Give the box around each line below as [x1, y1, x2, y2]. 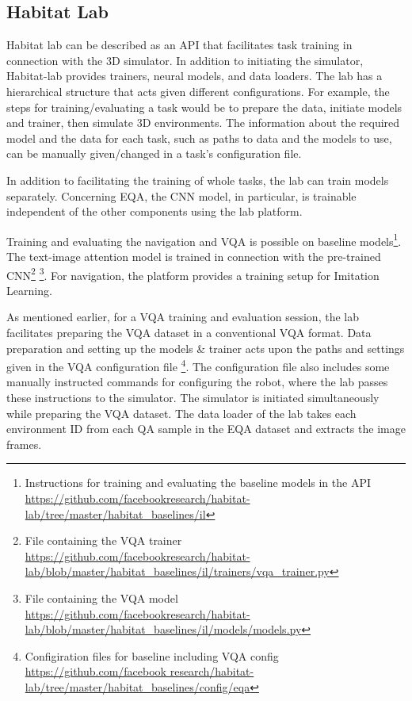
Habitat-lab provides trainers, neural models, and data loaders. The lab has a [6, 67, 383, 84]
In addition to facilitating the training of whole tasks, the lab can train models [6, 171, 389, 188]
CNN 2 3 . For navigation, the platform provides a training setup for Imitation [6, 264, 380, 283]
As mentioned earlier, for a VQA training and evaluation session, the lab [6, 308, 359, 325]
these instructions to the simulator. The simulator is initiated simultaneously [6, 389, 380, 406]
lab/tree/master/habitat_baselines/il [25, 505, 206, 522]
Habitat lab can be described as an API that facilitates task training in [6, 36, 353, 53]
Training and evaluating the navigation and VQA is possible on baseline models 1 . [6, 230, 402, 249]
